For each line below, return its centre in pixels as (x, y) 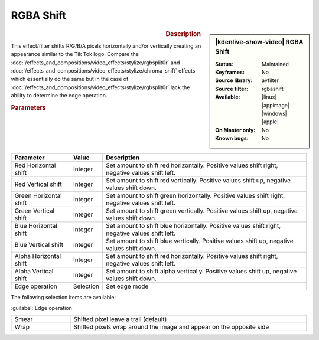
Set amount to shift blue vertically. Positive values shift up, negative (200, 241)
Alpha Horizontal (38, 256)
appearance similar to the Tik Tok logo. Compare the (75, 54)
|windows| (274, 114)
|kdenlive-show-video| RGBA (259, 42)
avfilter (270, 80)
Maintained (276, 64)
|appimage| (276, 105)
